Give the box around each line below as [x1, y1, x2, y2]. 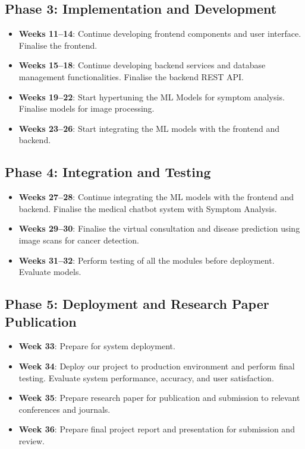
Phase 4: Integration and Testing [5, 163, 211, 181]
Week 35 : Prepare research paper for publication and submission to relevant [18, 391, 300, 404]
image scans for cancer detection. [18, 233, 139, 246]
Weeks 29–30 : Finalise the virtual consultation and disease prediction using [18, 222, 300, 235]
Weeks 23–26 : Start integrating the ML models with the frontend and [18, 122, 280, 134]
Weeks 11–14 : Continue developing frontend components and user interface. [18, 27, 301, 40]
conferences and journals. [18, 403, 111, 415]
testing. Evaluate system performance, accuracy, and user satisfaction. [18, 371, 274, 384]
